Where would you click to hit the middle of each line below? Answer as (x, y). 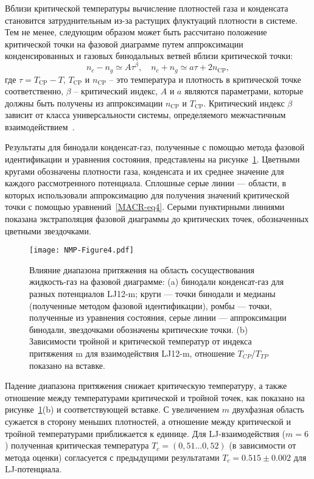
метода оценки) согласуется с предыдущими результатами (112, 457)
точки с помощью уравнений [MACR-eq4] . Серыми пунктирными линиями (145, 207)
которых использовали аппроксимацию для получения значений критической (147, 194)
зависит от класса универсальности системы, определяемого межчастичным (145, 115)
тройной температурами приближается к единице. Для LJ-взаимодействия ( (145, 433)
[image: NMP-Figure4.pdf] (82, 250)
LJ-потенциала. (33, 469)
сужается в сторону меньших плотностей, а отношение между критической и (148, 421)
